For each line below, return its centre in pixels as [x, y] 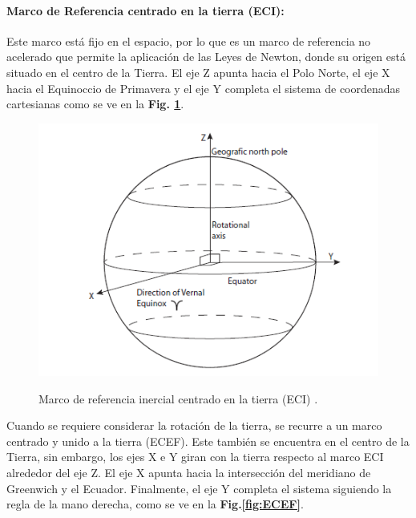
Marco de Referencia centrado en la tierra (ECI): [145, 10]
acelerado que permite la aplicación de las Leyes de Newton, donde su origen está [206, 57]
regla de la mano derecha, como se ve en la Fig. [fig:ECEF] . [155, 504]
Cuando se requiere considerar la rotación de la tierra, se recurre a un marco [194, 425]
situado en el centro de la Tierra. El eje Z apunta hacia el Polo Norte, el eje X [198, 72]
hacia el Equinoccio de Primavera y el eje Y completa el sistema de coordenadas [204, 88]
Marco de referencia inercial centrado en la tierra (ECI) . [178, 398]
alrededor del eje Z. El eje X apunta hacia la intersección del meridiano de [189, 473]
